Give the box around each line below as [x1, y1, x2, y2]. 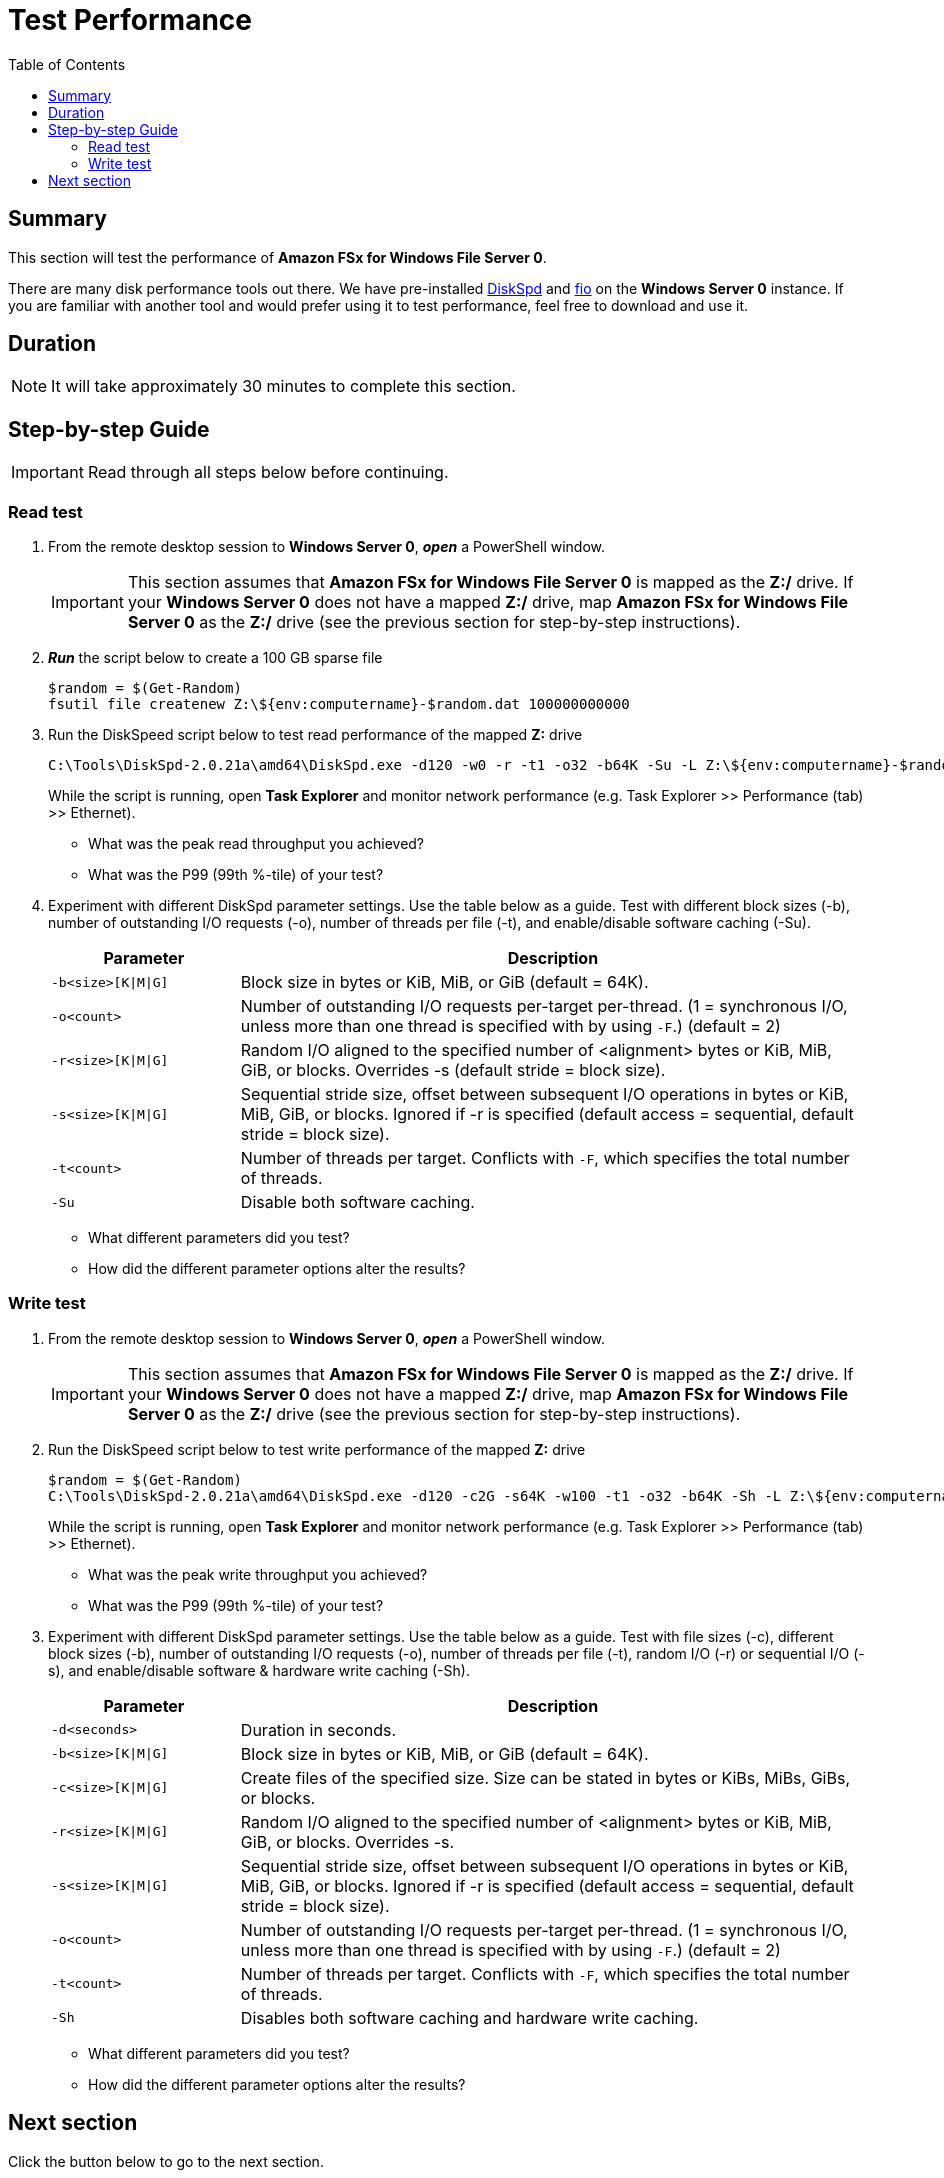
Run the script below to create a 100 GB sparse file [48, 649, 383, 667]
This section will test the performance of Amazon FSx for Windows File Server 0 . [8, 248, 547, 266]
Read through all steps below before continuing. [87, 462, 449, 483]
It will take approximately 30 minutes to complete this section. [51, 376, 516, 397]
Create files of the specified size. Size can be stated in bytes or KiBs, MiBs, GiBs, [240, 1767, 850, 1788]
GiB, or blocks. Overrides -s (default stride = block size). [240, 1060, 666, 1081]
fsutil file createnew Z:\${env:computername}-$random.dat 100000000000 [48, 696, 630, 713]
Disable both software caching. [240, 1192, 475, 1213]
